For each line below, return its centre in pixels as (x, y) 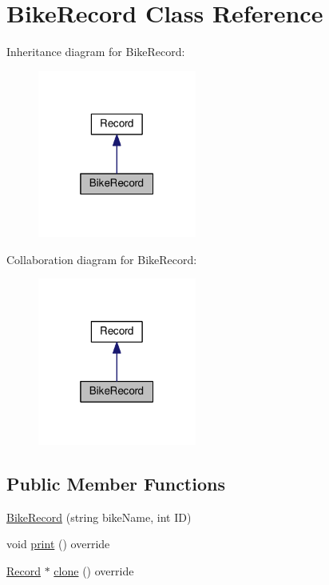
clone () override (94, 570)
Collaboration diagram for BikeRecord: (102, 259)
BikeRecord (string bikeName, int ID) (99, 517)
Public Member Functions (116, 483)
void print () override (58, 544)
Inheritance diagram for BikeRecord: (96, 52)
